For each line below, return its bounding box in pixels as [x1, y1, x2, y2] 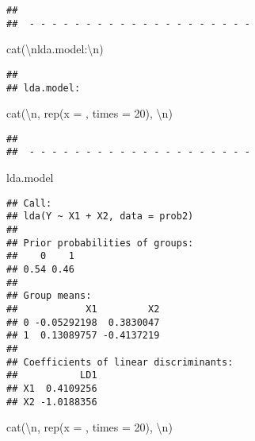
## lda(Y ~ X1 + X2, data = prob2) [6, 211, 194, 222]
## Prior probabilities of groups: [6, 237, 194, 249]
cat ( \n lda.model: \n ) [6, 41, 104, 57]
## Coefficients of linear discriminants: [6, 356, 234, 368]
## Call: [6, 197, 52, 209]
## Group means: [6, 290, 92, 302]
